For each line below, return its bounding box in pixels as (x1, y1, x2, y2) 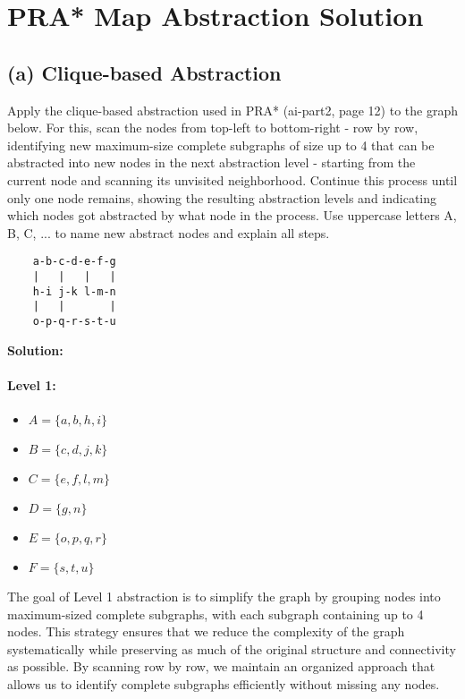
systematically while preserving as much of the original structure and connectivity (7, 639, 456, 658)
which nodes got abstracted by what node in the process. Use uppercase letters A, (7, 206, 457, 225)
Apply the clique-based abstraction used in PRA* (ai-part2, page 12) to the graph (7, 100, 458, 119)
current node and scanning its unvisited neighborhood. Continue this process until (7, 170, 458, 189)
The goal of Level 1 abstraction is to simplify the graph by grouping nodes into (7, 587, 441, 605)
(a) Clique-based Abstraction (7, 58, 282, 86)
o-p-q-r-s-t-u (32, 314, 116, 328)
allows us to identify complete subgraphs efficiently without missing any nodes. (7, 674, 440, 693)
